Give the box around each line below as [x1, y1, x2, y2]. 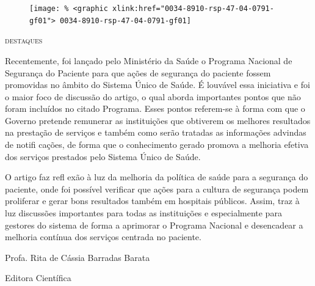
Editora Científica [5, 271, 71, 284]
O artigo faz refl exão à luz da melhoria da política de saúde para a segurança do [5, 170, 308, 183]
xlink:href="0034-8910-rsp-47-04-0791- [112, 4, 274, 13]
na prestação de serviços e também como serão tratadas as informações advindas [5, 126, 306, 139]
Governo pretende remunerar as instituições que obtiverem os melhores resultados [5, 114, 311, 127]
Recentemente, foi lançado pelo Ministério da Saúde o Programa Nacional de [5, 54, 292, 67]
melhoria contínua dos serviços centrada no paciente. [5, 230, 201, 243]
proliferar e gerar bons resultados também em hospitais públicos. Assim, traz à [5, 194, 300, 207]
